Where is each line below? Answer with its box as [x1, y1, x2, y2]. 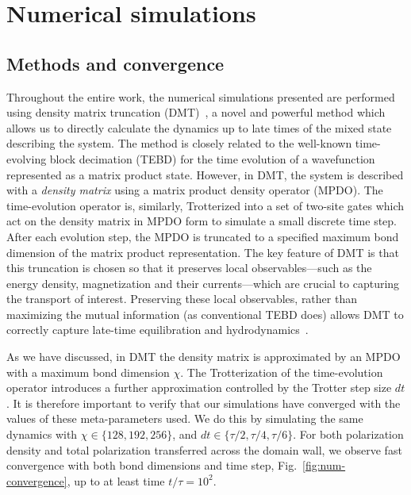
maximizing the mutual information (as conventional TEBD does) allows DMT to [6, 305, 404, 322]
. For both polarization [293, 426, 404, 443]
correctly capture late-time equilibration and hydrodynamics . [6, 321, 309, 338]
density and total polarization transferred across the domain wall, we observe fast [6, 441, 402, 458]
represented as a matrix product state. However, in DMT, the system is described [6, 166, 404, 182]
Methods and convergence [6, 51, 225, 75]
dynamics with [6, 426, 78, 443]
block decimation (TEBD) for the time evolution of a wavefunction [49, 150, 375, 167]
